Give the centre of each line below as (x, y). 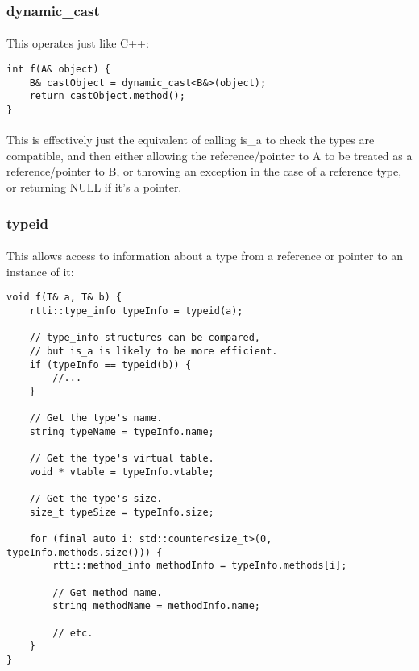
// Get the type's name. (96, 418)
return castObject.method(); (107, 96)
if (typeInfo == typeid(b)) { (110, 364)
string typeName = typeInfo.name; (122, 431)
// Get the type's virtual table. (122, 459)
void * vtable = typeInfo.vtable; (122, 472)
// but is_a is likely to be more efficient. (153, 351)
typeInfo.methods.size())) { (85, 552)
